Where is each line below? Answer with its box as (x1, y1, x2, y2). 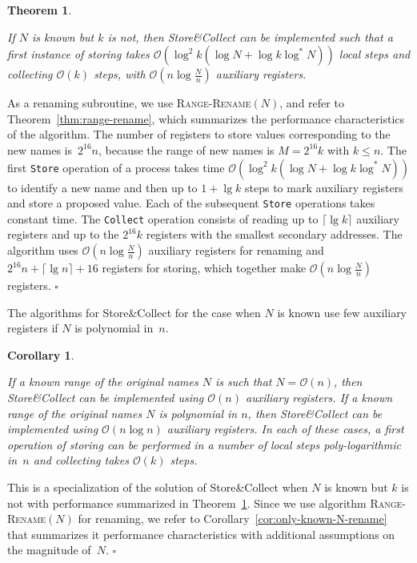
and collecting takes (33, 452, 129, 468)
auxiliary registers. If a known (246, 389, 393, 406)
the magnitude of (7, 541, 91, 558)
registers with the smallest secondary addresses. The (146, 226, 403, 243)
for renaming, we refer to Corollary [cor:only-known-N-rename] (78, 510, 387, 527)
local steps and (339, 46, 411, 62)
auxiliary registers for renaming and (148, 242, 324, 259)
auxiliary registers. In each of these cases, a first (166, 420, 404, 437)
